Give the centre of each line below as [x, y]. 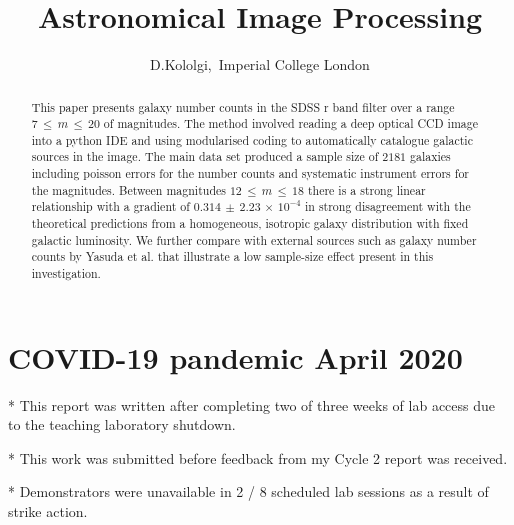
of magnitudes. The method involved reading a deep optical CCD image [291, 123]
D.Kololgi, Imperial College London [260, 64]
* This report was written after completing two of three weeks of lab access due [252, 404]
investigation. [66, 273]
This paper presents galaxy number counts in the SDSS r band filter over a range [243, 106]
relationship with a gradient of [110, 206]
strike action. [48, 511]
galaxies [430, 156]
